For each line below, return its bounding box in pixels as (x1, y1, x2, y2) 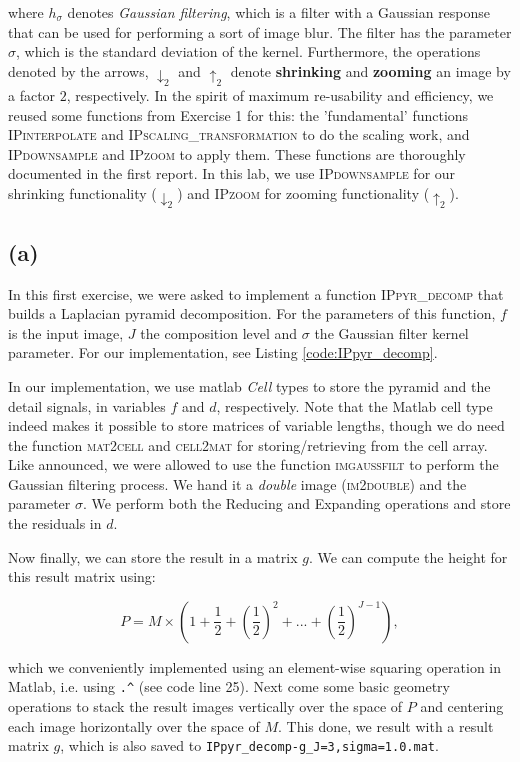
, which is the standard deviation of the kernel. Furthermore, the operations (16, 41, 481, 62)
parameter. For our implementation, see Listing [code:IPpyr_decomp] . (8, 342, 438, 363)
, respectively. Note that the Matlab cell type (216, 395, 493, 416)
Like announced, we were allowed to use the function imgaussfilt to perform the (8, 454, 499, 475)
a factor (8, 85, 56, 106)
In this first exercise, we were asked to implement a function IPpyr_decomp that (8, 283, 504, 304)
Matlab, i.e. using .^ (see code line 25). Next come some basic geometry (8, 676, 450, 697)
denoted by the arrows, (8, 60, 149, 81)
